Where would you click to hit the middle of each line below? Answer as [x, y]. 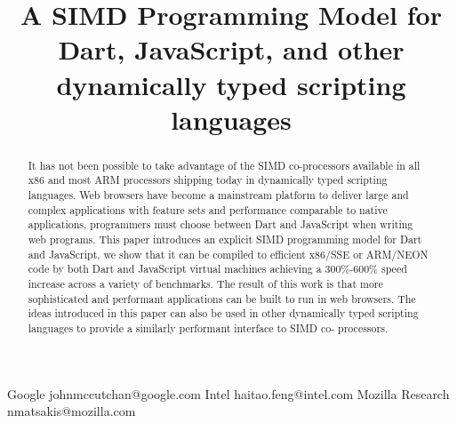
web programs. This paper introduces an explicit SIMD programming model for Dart [225, 239]
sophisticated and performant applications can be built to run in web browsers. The [222, 298]
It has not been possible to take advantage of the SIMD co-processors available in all [224, 165]
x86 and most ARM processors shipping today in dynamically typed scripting [208, 180]
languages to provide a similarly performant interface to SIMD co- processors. [208, 327]
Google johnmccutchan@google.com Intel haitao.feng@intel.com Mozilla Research [228, 393]
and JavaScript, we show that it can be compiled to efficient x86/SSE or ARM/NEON [228, 254]
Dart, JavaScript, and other [231, 49]
